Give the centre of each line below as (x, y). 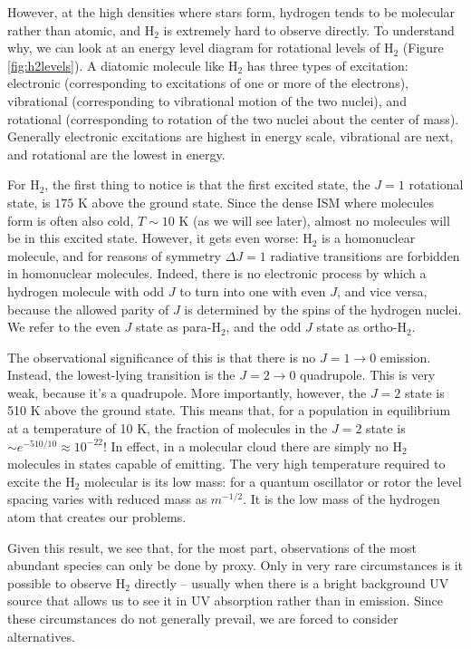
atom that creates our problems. (97, 517)
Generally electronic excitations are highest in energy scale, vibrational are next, (231, 136)
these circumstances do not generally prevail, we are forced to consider (203, 618)
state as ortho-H (361, 327)
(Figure (423, 48)
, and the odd (264, 327)
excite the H (41, 481)
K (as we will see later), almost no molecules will (314, 220)
